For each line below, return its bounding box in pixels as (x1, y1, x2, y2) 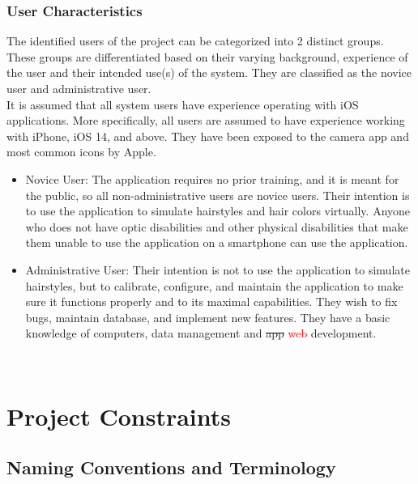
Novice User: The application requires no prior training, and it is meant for (25, 170, 399, 187)
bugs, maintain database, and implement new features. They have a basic (25, 308, 390, 325)
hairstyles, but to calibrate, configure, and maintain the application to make (25, 277, 403, 294)
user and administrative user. (6, 80, 151, 96)
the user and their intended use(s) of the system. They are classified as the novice (6, 64, 412, 81)
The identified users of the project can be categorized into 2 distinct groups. (6, 32, 384, 49)
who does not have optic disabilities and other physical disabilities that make (25, 218, 408, 235)
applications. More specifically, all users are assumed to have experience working (6, 112, 405, 129)
